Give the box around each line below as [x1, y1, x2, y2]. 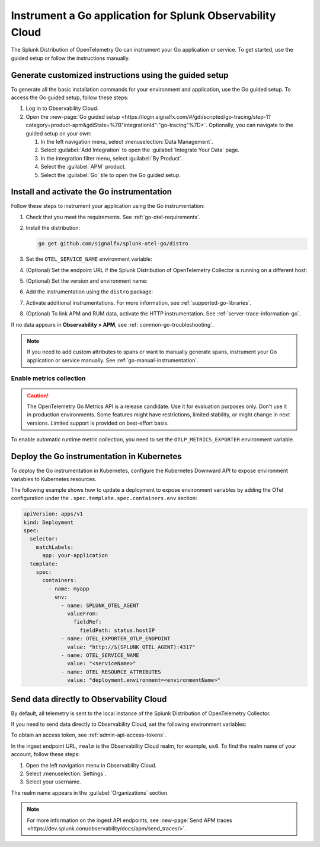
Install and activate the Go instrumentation [11, 187, 172, 197]
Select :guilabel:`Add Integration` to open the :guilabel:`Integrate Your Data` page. [40, 146, 240, 154]
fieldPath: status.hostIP [79, 627, 155, 634]
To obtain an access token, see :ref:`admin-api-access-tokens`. [11, 731, 167, 739]
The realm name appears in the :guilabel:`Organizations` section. [11, 789, 169, 796]
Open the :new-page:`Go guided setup [25, 113, 120, 120]
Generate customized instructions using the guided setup [11, 70, 229, 80]
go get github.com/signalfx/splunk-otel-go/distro [38, 241, 189, 247]
